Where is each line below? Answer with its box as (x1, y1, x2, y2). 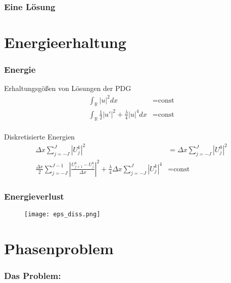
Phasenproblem (4, 238, 114, 258)
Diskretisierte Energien (4, 131, 75, 142)
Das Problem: (4, 269, 61, 281)
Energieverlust (4, 190, 64, 202)
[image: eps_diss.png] (24, 210, 101, 218)
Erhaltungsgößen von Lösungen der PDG (4, 83, 131, 93)
